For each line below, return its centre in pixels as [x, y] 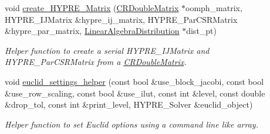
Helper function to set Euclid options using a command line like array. [131, 124]
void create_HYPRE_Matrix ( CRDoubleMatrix [92, 8]
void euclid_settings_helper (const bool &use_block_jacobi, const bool [134, 81]
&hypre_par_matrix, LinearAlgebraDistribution [92, 31]
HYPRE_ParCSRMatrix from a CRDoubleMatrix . [96, 62]
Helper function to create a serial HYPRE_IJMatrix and [107, 50]
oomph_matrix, [214, 8]
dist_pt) [202, 31]
